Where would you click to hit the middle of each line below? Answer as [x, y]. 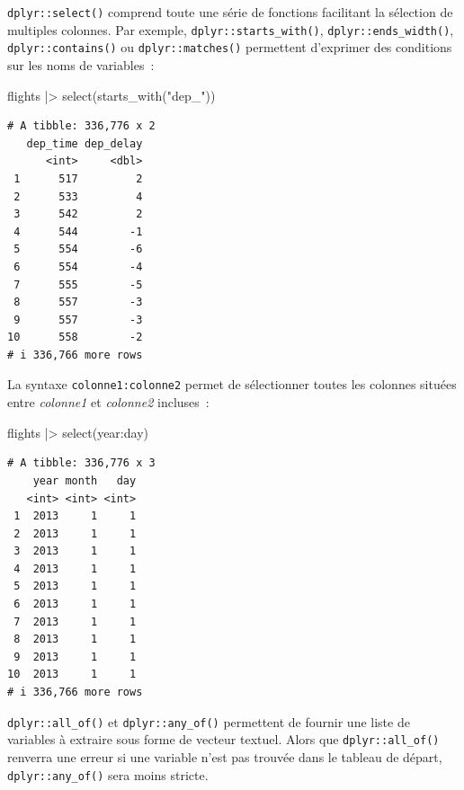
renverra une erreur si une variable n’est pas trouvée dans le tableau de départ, [225, 756]
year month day [85, 480]
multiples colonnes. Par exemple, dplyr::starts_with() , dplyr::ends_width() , [231, 29]
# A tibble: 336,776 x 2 [81, 126]
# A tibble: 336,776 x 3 [81, 463]
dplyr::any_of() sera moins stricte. [108, 774]
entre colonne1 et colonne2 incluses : [108, 402]
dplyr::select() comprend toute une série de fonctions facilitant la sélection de [230, 12]
